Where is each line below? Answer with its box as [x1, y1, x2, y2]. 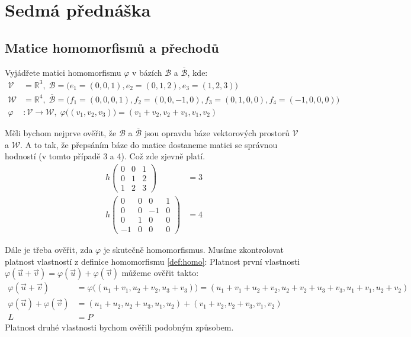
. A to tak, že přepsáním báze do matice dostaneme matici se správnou [20, 138, 278, 150]
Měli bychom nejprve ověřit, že [5, 126, 117, 139]
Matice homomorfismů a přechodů [5, 38, 219, 56]
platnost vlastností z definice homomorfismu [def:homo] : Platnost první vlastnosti [5, 255, 300, 267]
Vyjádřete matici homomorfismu [5, 66, 121, 78]
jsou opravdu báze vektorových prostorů [144, 126, 290, 139]
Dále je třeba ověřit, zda [5, 243, 93, 256]
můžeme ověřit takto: [121, 267, 199, 279]
